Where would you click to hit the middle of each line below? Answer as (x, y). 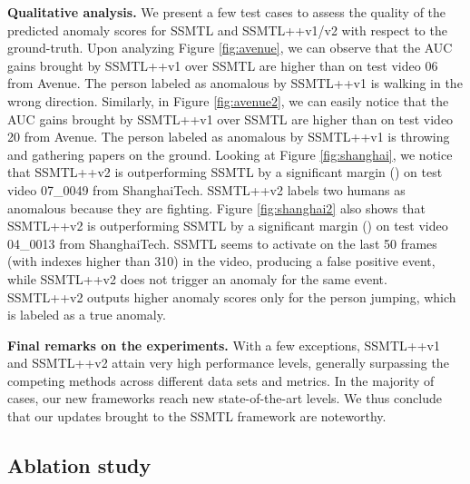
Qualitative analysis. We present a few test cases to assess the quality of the (227, 12)
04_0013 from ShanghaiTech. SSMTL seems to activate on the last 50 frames (222, 243)
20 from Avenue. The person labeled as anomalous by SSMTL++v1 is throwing (229, 137)
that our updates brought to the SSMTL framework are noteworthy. (197, 416)
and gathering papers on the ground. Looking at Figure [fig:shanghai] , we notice (230, 154)
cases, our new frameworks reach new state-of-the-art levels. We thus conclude (225, 398)
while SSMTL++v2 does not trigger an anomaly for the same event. (197, 278)
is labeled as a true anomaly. (87, 315)
